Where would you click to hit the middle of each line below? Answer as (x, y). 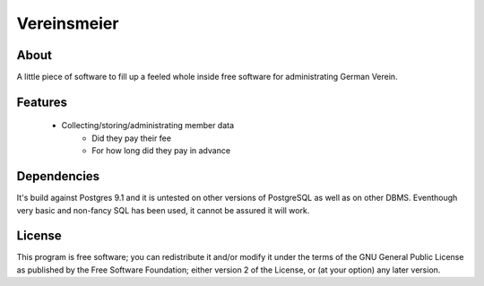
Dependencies (58, 176)
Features (42, 102)
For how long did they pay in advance (161, 151)
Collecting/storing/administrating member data (148, 126)
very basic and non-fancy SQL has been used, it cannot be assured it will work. (163, 210)
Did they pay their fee (132, 138)
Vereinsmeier (68, 23)
